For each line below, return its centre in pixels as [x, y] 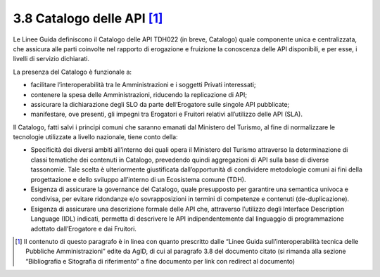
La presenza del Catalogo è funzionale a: [72, 72]
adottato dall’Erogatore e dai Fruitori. [84, 228]
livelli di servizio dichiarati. [51, 59]
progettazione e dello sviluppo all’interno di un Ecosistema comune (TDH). [138, 179]
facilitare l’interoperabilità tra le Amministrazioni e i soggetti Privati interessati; [143, 85]
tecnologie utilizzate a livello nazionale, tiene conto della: [96, 137]
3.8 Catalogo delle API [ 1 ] [88, 18]
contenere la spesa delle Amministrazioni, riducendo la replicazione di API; [139, 94]
